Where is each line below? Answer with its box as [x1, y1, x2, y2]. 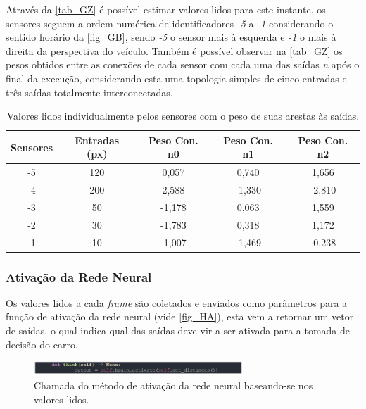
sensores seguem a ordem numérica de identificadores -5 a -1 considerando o [6, 15, 334, 30]
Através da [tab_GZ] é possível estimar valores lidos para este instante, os [6, 2, 326, 16]
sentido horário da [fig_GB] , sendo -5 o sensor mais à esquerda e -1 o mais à [6, 30, 336, 44]
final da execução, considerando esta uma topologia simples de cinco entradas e [6, 70, 347, 85]
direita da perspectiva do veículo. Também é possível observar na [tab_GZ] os [6, 43, 343, 58]
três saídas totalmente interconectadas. [6, 84, 173, 99]
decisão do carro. [6, 336, 78, 351]
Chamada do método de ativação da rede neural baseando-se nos [34, 378, 313, 393]
